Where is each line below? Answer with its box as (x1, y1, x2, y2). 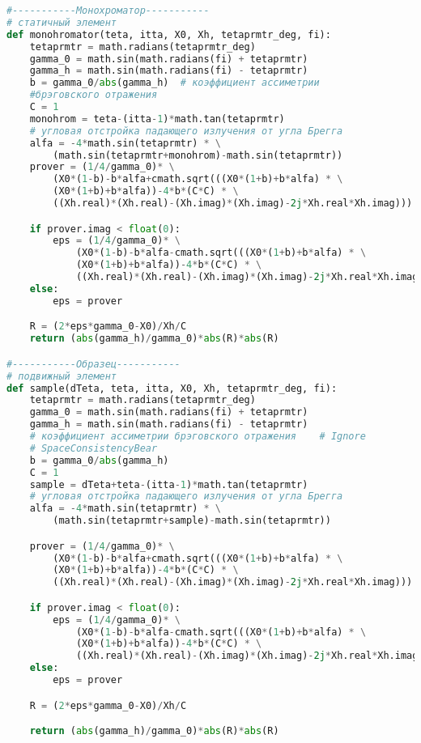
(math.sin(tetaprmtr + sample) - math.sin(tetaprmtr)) (53, 515, 331, 527)
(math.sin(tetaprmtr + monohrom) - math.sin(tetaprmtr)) (53, 149, 343, 161)
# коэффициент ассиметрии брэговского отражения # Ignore (29, 431, 366, 443)
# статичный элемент (6, 16, 117, 28)
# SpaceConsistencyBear (29, 442, 158, 454)
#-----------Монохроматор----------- (6, 5, 210, 17)
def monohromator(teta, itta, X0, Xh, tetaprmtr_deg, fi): (6, 28, 331, 40)
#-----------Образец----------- (6, 358, 181, 370)
